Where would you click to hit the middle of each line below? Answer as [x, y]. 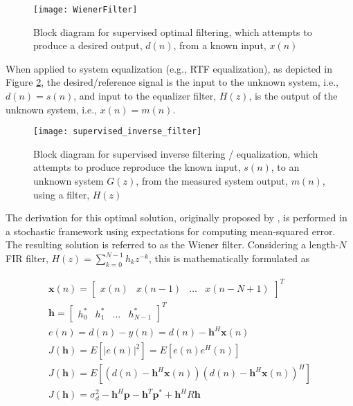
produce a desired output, [88, 45]
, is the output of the [293, 96]
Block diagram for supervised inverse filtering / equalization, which [176, 153]
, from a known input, [220, 45]
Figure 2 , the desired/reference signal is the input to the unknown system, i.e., [172, 82]
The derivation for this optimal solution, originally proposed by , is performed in [176, 218]
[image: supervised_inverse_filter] [118, 132]
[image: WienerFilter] [85, 10]
